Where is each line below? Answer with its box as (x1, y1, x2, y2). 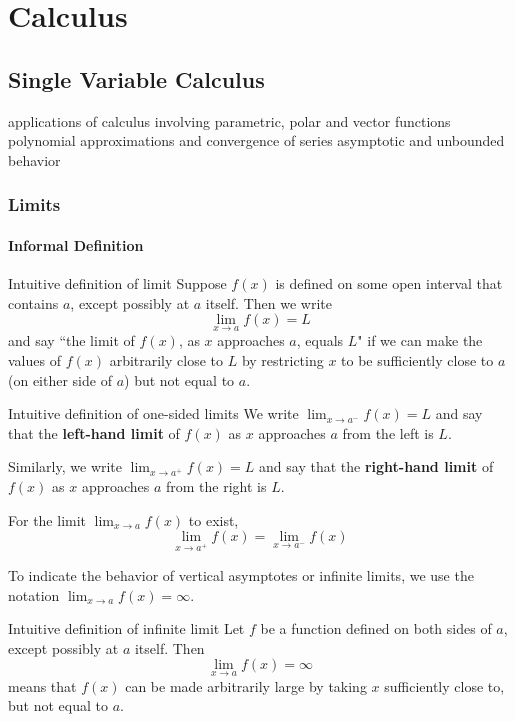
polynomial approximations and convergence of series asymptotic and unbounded (8, 130, 505, 151)
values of (8, 350, 61, 370)
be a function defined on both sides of (260, 618, 492, 639)
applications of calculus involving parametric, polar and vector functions (8, 110, 451, 131)
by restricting (241, 350, 324, 370)
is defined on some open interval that (275, 273, 503, 293)
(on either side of (8, 369, 112, 390)
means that (8, 675, 77, 696)
